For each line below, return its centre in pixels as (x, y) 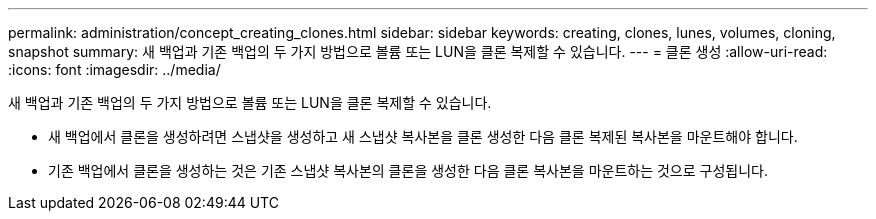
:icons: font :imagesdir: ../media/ (114, 69)
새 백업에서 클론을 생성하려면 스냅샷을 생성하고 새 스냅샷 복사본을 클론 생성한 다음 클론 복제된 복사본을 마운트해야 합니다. (423, 136)
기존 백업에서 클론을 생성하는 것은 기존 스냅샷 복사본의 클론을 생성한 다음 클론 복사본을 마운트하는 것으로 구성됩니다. (408, 170)
